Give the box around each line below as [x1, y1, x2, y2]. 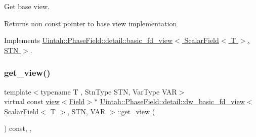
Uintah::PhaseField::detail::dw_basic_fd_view [100, 96, 245, 107]
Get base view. [4, 1, 50, 11]
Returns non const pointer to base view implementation [4, 18, 177, 28]
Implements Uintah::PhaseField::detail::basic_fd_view [4, 35, 173, 45]
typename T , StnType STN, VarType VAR [40, 86, 177, 97]
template [4, 86, 31, 97]
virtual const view [4, 96, 60, 107]
